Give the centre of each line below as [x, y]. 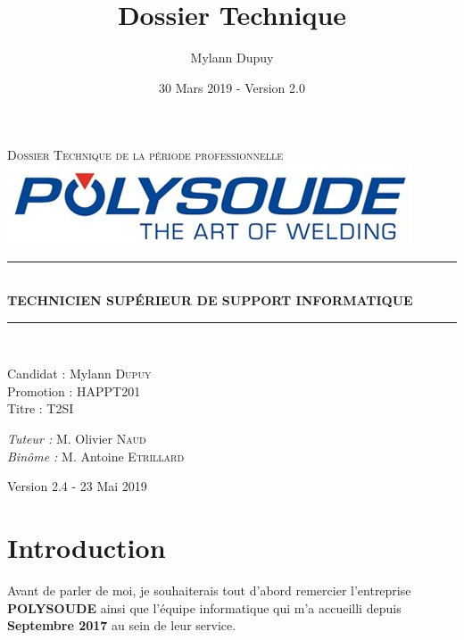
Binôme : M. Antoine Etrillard [96, 456]
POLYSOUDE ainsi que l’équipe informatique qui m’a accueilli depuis [204, 607]
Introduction [87, 548]
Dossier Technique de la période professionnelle [145, 155]
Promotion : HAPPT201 [74, 391]
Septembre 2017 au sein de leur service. [122, 625]
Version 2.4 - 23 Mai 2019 [77, 486]
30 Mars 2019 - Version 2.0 [232, 87]
